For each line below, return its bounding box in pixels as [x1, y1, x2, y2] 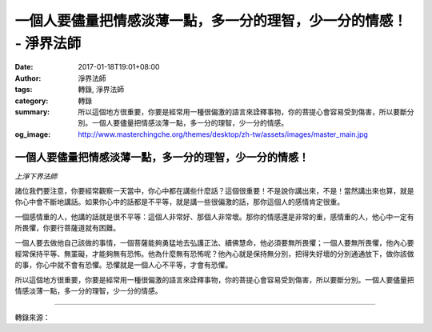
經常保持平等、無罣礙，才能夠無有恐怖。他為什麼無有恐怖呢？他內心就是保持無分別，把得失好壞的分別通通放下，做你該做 [14, 249, 414, 258]
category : [14, 96, 49, 106]
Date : [14, 62, 34, 72]
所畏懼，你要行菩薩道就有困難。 [14, 223, 120, 233]
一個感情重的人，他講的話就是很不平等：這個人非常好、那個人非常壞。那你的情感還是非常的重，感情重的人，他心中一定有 [14, 212, 414, 222]
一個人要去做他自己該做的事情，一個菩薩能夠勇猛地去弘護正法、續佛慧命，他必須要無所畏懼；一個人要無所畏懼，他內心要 [14, 238, 414, 247]
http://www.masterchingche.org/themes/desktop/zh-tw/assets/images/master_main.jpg [78, 129, 368, 139]
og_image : [14, 129, 51, 139]
